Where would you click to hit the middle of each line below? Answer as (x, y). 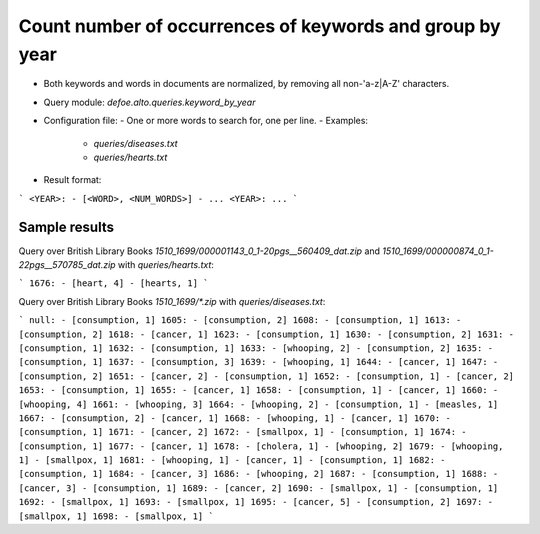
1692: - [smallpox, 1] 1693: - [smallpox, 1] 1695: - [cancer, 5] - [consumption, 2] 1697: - (256, 502)
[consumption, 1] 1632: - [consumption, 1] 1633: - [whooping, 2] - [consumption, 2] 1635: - (256, 348)
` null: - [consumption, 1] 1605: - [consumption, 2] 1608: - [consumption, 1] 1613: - (240, 320)
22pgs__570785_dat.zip (67, 264)
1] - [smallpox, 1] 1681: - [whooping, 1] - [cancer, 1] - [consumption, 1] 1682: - (232, 460)
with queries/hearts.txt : (166, 264)
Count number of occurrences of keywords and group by (259, 26)
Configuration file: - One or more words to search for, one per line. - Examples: (206, 121)
